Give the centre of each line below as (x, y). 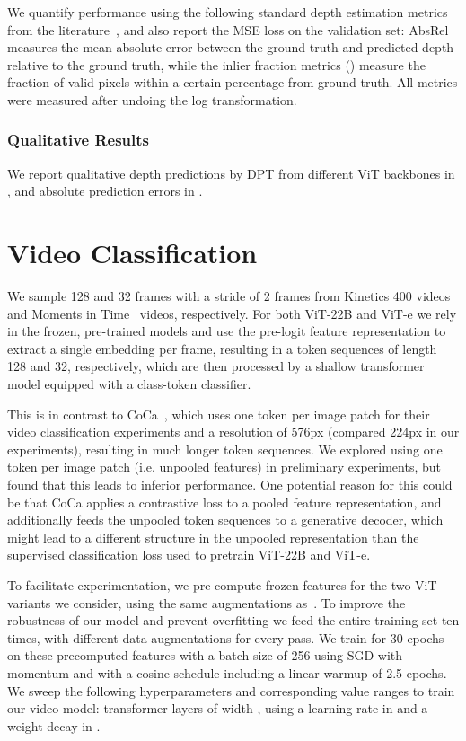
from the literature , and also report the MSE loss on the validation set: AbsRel (228, 29)
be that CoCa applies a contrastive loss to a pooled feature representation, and (224, 502)
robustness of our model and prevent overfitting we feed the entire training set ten (233, 620)
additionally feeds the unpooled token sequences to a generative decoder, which (225, 520)
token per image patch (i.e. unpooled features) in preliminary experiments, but (224, 467)
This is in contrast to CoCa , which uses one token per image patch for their (219, 414)
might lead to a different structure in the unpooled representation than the (213, 537)
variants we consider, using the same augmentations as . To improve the (207, 602)
